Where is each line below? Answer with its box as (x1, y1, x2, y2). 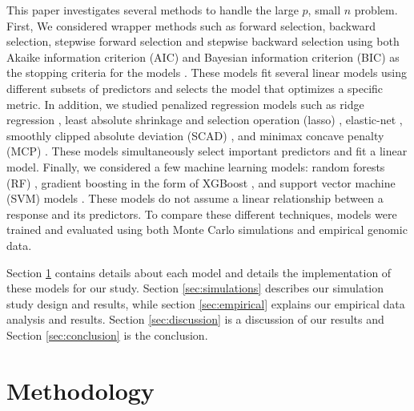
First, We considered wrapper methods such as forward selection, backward (6, 17, 376, 34)
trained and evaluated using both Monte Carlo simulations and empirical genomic (6, 221, 408, 238)
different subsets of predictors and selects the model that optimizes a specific (6, 79, 384, 96)
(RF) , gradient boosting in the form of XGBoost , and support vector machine (6, 174, 396, 191)
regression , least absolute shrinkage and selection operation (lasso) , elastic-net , (6, 111, 403, 128)
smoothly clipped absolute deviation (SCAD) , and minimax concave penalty (6, 127, 384, 143)
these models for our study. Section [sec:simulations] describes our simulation (6, 280, 384, 296)
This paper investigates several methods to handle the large (6, 2, 299, 18)
